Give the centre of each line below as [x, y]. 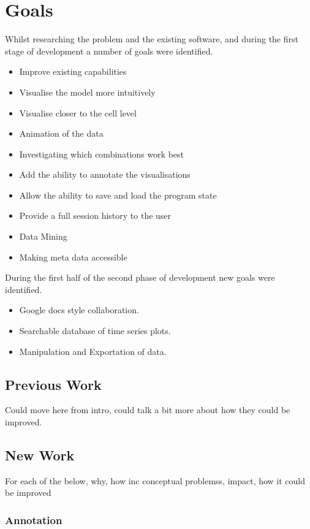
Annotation [34, 519]
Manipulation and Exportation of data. [93, 351]
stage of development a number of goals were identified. [109, 51]
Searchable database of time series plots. [95, 331]
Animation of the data [61, 133]
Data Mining [43, 236]
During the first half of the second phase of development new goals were [140, 277]
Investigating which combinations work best [102, 154]
